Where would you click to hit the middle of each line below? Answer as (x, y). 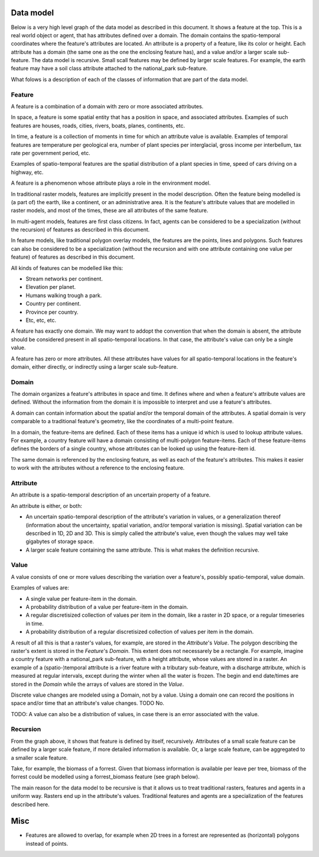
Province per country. (52, 312)
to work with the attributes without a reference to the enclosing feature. (98, 468)
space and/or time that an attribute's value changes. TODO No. (88, 703)
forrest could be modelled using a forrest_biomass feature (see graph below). (105, 777)
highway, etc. (27, 172)
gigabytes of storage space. (60, 542)
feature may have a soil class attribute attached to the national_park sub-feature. (109, 69)
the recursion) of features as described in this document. (80, 230)
